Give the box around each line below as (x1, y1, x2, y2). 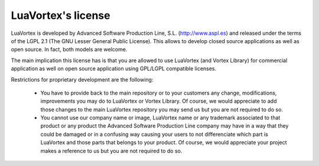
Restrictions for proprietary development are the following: (11, 76, 154, 83)
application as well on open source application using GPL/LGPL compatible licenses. (11, 65, 217, 72)
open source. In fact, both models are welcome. (11, 46, 128, 53)
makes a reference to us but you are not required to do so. (40, 147, 183, 154)
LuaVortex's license (11, 9, 110, 22)
